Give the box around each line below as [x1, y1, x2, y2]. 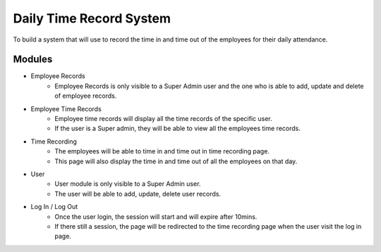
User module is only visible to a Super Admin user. [54, 179, 201, 188]
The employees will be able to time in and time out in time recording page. [54, 147, 270, 156]
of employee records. [54, 92, 117, 100]
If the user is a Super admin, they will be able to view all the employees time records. [54, 124, 301, 133]
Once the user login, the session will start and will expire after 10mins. [54, 212, 258, 221]
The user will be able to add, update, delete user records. [54, 189, 222, 198]
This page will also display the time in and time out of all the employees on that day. [54, 157, 298, 165]
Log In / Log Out [30, 203, 78, 211]
